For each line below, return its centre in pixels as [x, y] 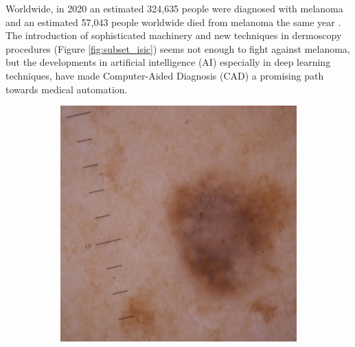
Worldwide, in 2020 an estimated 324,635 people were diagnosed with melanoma [174, 8]
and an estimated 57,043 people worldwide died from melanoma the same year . [173, 22]
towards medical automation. [67, 89]
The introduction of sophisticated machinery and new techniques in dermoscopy [174, 35]
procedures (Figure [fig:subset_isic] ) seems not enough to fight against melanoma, [178, 48]
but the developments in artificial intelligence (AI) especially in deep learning [168, 62]
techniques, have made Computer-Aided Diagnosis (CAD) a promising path [165, 75]
